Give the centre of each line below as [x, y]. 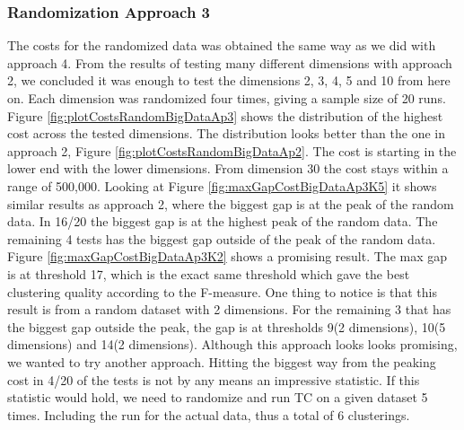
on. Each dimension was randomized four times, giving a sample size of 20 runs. [227, 98]
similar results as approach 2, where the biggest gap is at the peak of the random [231, 203]
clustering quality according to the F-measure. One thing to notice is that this [222, 291]
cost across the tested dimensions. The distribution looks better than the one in [226, 133]
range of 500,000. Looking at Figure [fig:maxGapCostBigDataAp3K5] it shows [222, 185]
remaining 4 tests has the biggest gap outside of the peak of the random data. [222, 238]
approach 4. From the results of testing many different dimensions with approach [230, 62]
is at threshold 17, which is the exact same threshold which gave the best [209, 273]
